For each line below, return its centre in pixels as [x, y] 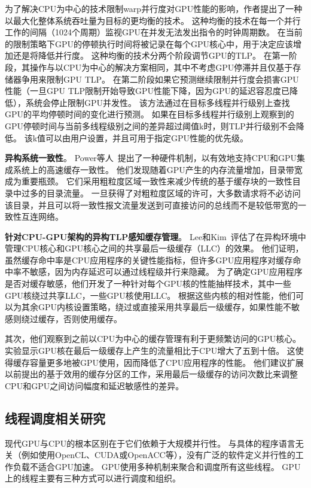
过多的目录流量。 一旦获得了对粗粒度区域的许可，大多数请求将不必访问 [161, 193]
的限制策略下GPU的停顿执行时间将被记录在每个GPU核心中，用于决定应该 [149, 43]
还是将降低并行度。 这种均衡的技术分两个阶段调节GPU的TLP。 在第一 [151, 55]
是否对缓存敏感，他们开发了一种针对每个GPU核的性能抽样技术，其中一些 [148, 284]
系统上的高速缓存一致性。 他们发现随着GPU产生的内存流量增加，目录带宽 [158, 169]
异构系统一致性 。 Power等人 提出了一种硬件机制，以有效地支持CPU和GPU [151, 158]
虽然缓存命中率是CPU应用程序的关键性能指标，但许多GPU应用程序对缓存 [149, 260]
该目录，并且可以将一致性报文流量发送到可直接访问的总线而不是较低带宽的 [151, 204]
